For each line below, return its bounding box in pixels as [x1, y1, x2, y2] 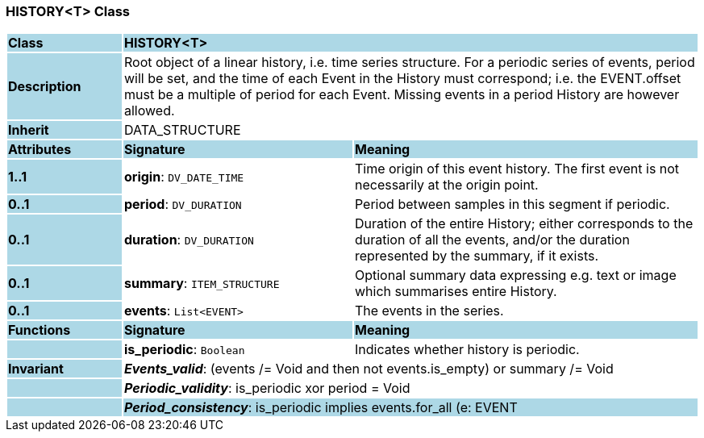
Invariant [8, 361, 64, 378]
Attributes [8, 141, 72, 158]
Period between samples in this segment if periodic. [354, 196, 670, 213]
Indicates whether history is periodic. [354, 341, 580, 358]
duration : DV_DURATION [123, 232, 254, 248]
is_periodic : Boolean [123, 341, 245, 358]
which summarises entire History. [354, 283, 557, 300]
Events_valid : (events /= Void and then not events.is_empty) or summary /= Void [123, 361, 614, 378]
